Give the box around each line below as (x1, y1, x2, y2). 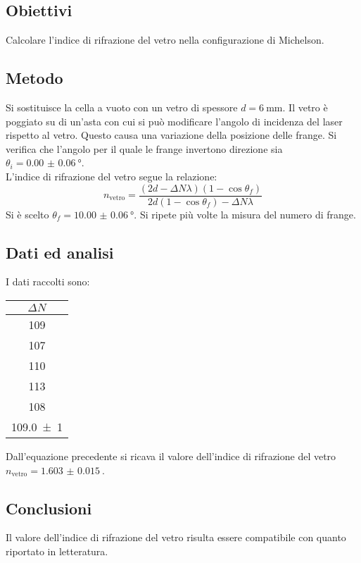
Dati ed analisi (6, 241, 114, 263)
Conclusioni (6, 497, 92, 519)
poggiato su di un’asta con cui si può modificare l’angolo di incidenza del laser (6, 113, 343, 128)
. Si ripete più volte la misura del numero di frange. (134, 206, 356, 221)
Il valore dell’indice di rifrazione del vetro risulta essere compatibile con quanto (6, 530, 346, 545)
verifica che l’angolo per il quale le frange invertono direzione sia (6, 141, 283, 156)
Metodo (6, 67, 63, 89)
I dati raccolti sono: (6, 274, 90, 289)
